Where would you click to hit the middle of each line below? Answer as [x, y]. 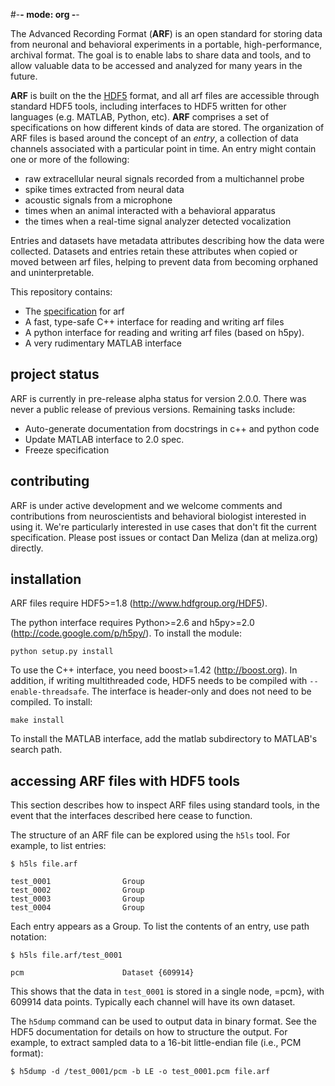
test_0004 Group [77, 908]
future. [24, 76]
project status [55, 374]
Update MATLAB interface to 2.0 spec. [104, 439]
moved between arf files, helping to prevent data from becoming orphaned [164, 262]
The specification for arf [74, 311]
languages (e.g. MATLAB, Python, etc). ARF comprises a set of [140, 117]
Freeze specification [67, 450]
